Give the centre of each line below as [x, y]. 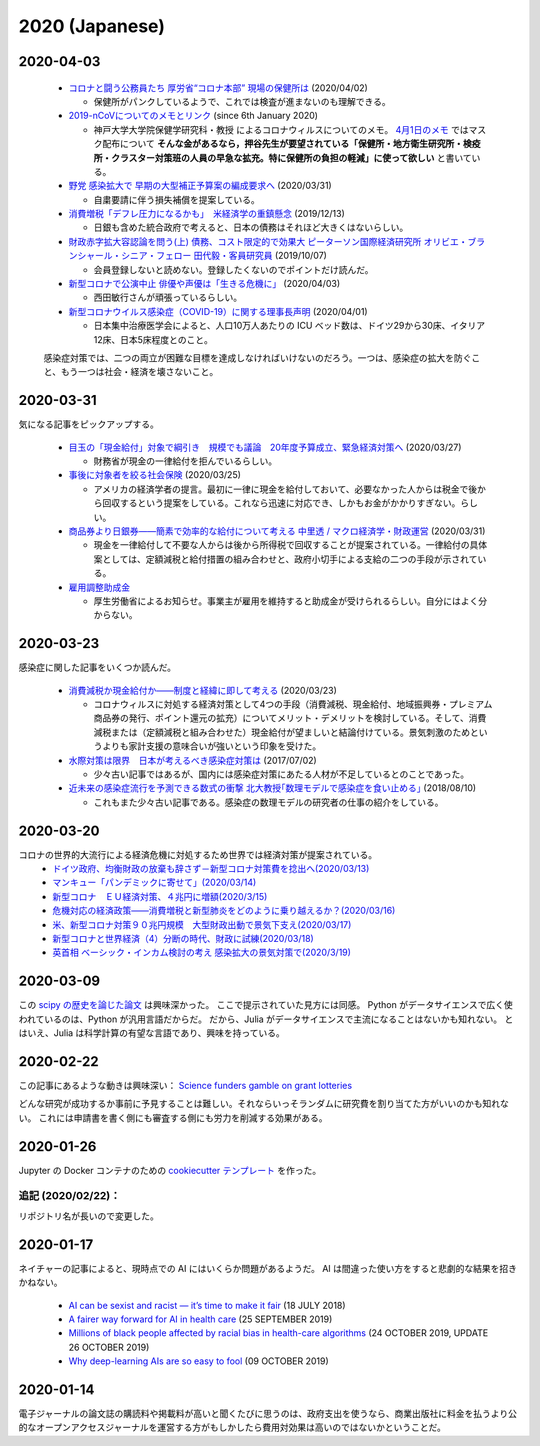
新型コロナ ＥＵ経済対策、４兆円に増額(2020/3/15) [160, 896]
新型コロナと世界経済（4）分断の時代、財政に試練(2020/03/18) [183, 939]
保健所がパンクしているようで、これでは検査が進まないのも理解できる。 [242, 101]
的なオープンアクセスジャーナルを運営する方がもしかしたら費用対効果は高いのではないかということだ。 [232, 1427]
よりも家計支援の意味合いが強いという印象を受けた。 [211, 746]
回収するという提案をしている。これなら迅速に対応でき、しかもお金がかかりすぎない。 [281, 503]
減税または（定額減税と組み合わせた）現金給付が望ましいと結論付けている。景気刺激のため [281, 732]
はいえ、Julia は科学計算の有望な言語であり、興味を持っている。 [151, 1033]
